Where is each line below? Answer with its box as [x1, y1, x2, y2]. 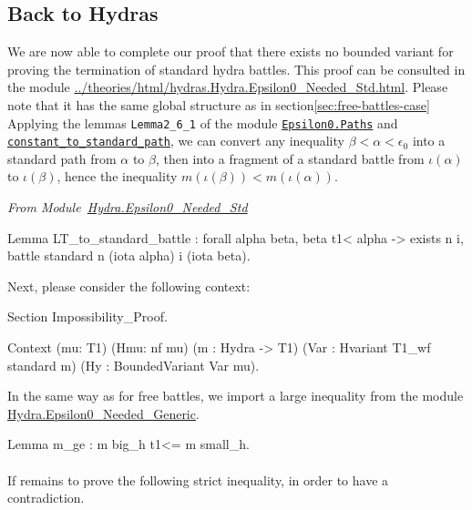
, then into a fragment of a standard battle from [155, 148, 425, 168]
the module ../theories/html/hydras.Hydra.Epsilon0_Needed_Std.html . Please [7, 77, 448, 97]
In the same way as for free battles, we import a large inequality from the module [7, 386, 464, 405]
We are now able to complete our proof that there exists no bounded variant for [7, 42, 454, 61]
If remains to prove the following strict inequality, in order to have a [7, 470, 389, 489]
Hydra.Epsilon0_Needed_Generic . [7, 403, 200, 423]
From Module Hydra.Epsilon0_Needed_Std [7, 198, 248, 217]
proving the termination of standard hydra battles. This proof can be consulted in [7, 59, 466, 78]
